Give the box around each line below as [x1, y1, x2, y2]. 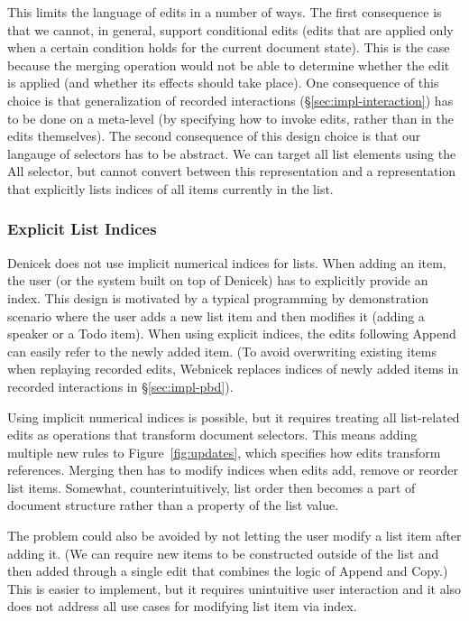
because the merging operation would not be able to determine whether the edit [7, 55, 450, 74]
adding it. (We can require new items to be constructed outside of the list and [7, 543, 439, 562]
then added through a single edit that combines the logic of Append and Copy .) [7, 561, 448, 580]
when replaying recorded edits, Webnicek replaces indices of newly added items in [7, 359, 459, 378]
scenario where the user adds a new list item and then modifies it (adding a [7, 306, 425, 325]
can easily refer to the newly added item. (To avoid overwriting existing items [7, 341, 437, 360]
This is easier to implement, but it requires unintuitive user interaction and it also [7, 579, 462, 598]
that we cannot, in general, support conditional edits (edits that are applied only [7, 20, 454, 39]
